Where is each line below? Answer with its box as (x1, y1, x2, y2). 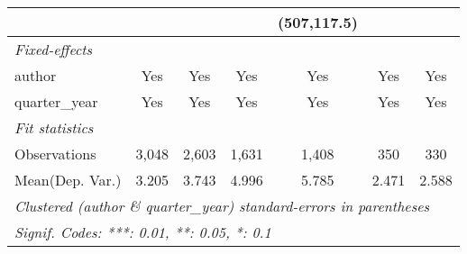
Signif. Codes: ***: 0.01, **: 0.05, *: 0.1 (14, 222, 271, 242)
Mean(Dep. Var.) (14, 169, 122, 190)
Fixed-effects (14, 39, 93, 59)
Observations (14, 143, 96, 164)
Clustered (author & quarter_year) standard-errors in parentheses (14, 195, 430, 216)
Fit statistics (14, 117, 94, 138)
